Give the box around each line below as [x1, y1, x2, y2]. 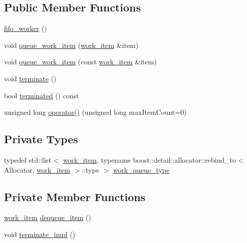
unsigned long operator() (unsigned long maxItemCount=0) [4, 107, 187, 117]
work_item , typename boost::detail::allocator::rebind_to [63, 154, 236, 165]
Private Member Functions [4, 189, 146, 204]
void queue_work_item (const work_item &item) [4, 56, 157, 67]
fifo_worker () [4, 23, 47, 33]
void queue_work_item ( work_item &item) [4, 39, 139, 50]
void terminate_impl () [4, 229, 75, 239]
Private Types [4, 131, 78, 147]
